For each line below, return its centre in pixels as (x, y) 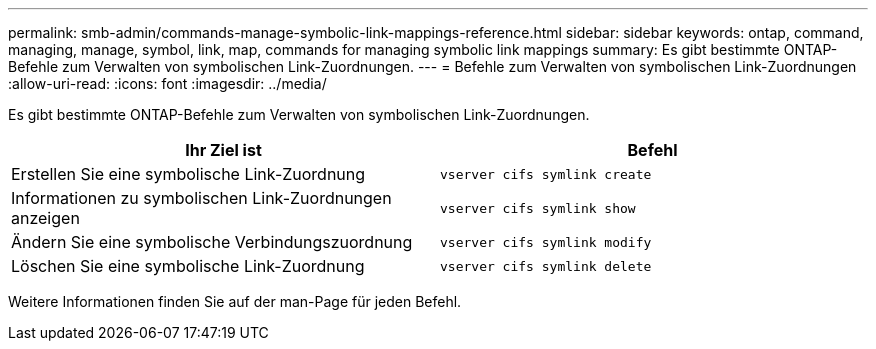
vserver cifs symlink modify (546, 242)
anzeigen (45, 218)
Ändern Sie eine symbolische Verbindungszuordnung (212, 242)
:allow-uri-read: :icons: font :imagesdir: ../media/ (167, 83)
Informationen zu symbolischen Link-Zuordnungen (201, 198)
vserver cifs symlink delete (546, 266)
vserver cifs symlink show (538, 208)
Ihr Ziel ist (223, 150)
